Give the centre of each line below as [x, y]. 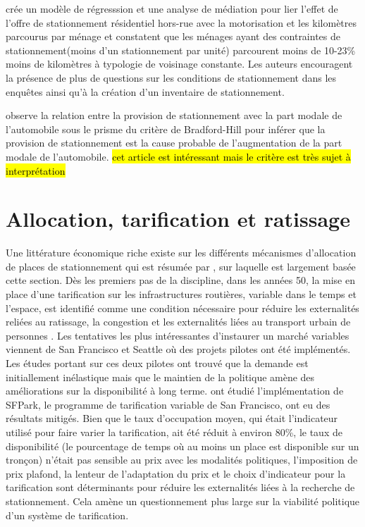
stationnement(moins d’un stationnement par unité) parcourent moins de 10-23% [181, 50]
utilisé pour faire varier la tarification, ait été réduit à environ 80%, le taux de [174, 432]
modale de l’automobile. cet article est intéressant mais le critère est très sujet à [178, 156]
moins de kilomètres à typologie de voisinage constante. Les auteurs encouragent [179, 64]
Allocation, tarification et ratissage [178, 219]
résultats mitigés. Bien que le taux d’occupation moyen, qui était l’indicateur [172, 418]
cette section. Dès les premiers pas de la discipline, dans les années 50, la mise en [180, 280]
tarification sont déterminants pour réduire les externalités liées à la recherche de [180, 487]
